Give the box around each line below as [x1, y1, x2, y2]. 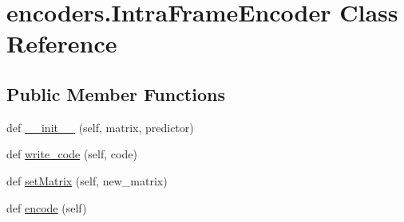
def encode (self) [6, 199, 87, 216]
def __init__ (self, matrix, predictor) [6, 119, 194, 135]
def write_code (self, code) [6, 146, 137, 162]
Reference [6, 27, 117, 60]
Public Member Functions [6, 81, 225, 106]
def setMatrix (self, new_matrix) [6, 172, 168, 189]
